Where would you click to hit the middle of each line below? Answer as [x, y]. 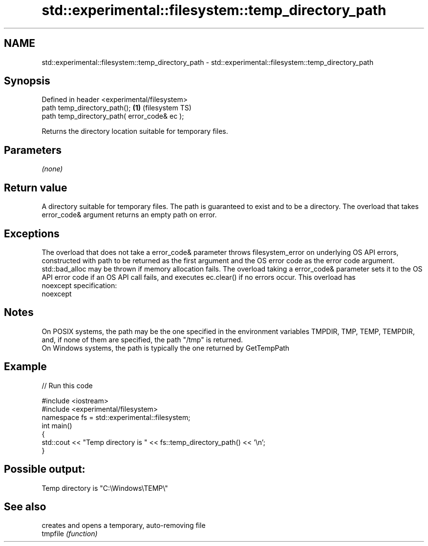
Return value [36, 188]
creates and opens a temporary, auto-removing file [124, 525]
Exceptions [32, 233]
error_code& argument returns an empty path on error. [129, 215]
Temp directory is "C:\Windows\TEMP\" [105, 488]
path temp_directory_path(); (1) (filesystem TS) [117, 108]
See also [25, 506]
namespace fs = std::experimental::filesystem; [116, 417]
